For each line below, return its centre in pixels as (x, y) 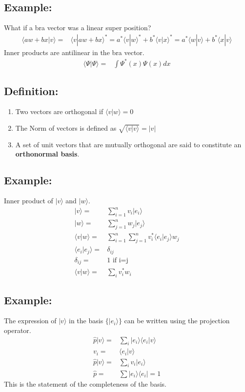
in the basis (86, 321)
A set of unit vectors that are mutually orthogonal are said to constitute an (128, 144)
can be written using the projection (177, 321)
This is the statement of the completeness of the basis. (85, 383)
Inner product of (29, 200)
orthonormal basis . (47, 154)
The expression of (30, 321)
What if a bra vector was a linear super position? (78, 28)
